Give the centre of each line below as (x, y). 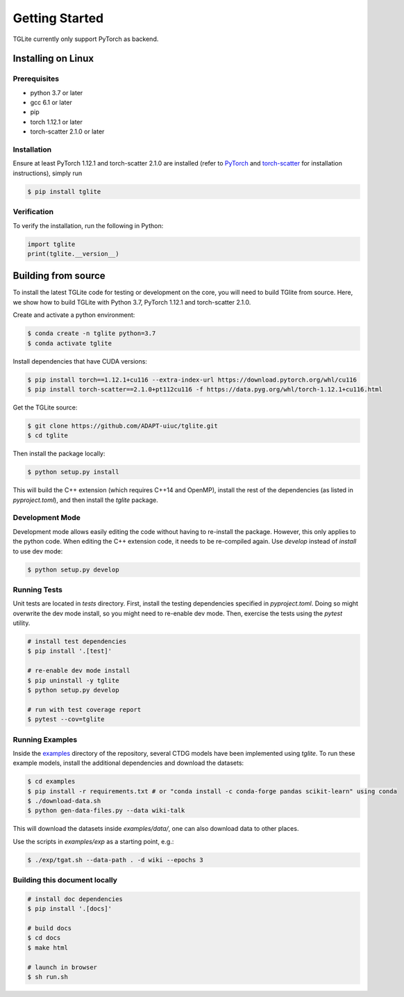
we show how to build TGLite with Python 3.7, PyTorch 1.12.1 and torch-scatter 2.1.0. (132, 302)
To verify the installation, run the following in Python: (88, 225)
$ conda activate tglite (70, 343)
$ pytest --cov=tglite (66, 719)
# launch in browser (62, 967)
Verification (33, 212)
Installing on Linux (53, 59)
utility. (22, 623)
